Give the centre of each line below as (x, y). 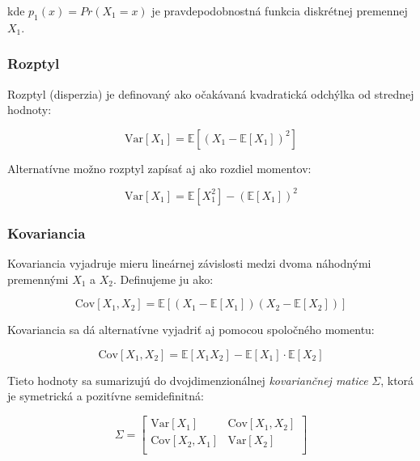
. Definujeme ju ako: (163, 279)
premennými (38, 279)
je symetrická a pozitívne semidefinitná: (106, 396)
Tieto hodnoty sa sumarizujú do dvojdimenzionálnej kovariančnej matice (188, 380)
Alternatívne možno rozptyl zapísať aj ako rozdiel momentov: (159, 168)
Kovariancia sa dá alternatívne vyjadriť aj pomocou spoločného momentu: (191, 330)
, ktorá (397, 380)
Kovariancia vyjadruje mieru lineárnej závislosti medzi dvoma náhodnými (189, 263)
